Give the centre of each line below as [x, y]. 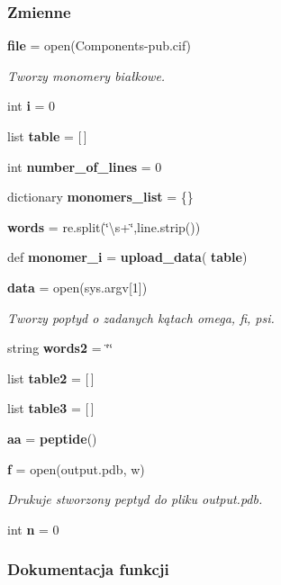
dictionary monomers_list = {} [100, 197]
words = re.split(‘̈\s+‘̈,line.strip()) [104, 226]
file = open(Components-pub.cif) [100, 45]
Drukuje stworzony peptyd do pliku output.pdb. [135, 499]
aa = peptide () [52, 438]
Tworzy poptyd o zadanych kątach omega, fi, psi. [141, 317]
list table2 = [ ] [51, 378]
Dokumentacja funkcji [88, 569]
